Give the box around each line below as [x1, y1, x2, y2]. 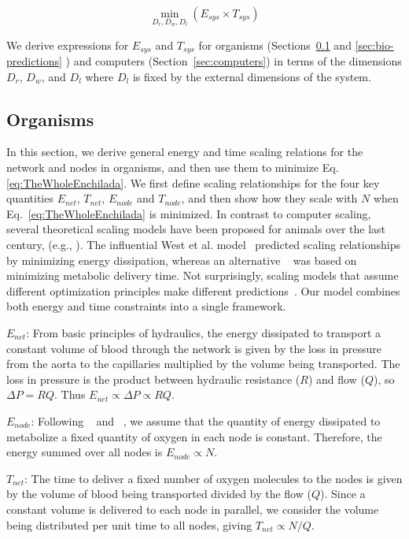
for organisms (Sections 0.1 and [198, 36, 352, 53]
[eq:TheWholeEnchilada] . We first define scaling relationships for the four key [6, 174, 380, 191]
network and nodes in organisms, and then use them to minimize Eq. [6, 159, 339, 176]
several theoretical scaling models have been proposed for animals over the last [6, 221, 386, 237]
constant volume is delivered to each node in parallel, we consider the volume [6, 500, 379, 517]
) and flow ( [308, 370, 365, 387]
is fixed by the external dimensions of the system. [132, 68, 371, 84]
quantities [6, 190, 53, 206]
